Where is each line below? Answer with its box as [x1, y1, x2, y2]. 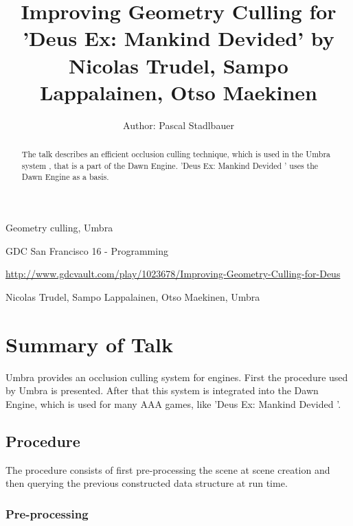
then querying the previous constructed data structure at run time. [5, 476, 288, 490]
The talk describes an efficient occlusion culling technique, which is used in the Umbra [21, 148, 331, 160]
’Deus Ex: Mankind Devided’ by [23, 24, 334, 52]
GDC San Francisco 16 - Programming [5, 243, 168, 258]
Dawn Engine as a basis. [21, 171, 109, 183]
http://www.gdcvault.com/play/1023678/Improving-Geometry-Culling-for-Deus [5, 266, 341, 281]
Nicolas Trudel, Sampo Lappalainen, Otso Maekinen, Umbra [5, 289, 260, 304]
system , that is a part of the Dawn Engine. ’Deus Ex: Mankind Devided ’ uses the [21, 159, 319, 171]
